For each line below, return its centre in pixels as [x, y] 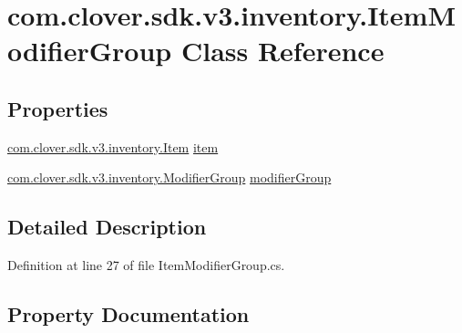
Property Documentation [128, 314]
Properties [58, 108]
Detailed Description [107, 227]
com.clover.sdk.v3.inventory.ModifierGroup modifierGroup [169, 177]
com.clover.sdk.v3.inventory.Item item [113, 146]
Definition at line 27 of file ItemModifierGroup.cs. [146, 265]
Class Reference [282, 51]
